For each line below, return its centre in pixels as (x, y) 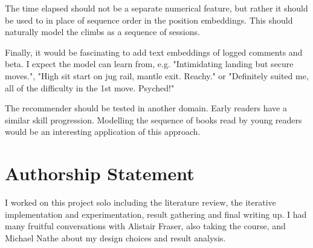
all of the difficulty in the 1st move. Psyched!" (90, 87)
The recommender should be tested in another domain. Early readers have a (146, 108)
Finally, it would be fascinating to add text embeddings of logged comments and (154, 52)
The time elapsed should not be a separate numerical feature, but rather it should (156, 8)
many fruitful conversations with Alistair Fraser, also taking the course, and (145, 226)
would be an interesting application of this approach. (103, 132)
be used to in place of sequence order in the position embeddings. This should (149, 20)
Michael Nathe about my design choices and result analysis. (115, 237)
